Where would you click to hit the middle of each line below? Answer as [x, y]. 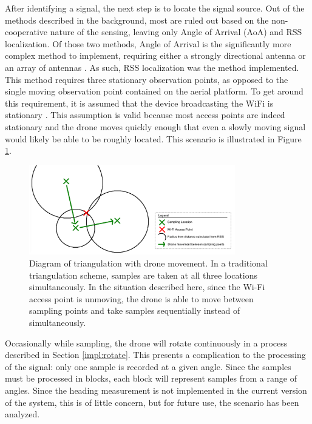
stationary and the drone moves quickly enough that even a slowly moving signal [155, 126]
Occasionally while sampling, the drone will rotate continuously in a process [146, 343]
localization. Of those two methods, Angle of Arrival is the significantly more [148, 43]
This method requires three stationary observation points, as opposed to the [147, 79]
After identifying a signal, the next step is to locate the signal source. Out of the [155, 8]
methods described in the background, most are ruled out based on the [137, 20]
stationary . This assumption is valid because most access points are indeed [145, 115]
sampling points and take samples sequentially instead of [135, 310]
